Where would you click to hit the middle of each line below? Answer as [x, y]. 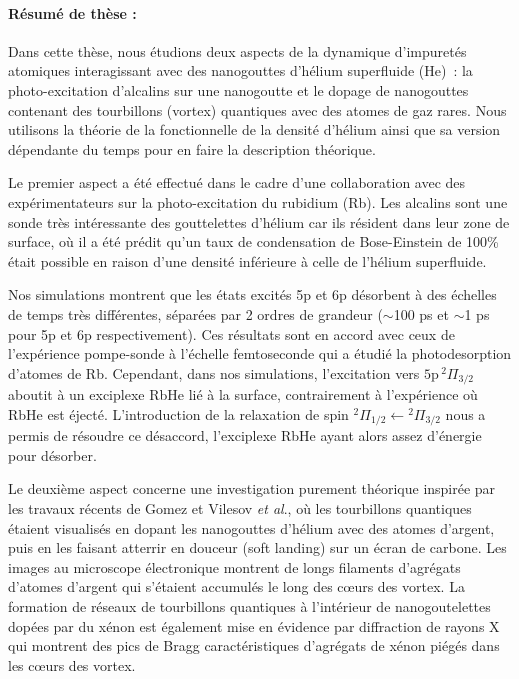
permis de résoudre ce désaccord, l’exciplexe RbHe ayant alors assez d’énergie [245, 435]
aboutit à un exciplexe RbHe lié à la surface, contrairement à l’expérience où [243, 394]
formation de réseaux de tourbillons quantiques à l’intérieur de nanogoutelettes [249, 605]
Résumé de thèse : [72, 12]
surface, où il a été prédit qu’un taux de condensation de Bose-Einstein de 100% [253, 241]
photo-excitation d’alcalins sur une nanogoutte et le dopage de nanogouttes [238, 89]
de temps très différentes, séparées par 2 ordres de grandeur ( [195, 313]
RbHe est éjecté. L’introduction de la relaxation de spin [178, 413]
